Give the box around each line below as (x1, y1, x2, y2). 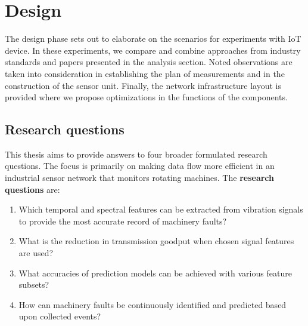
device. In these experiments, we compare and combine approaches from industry (5, 44, 301, 56)
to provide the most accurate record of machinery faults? (18, 214, 227, 227)
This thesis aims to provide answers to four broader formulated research (5, 147, 267, 160)
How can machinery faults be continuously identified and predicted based (18, 298, 287, 310)
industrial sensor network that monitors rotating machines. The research (5, 171, 275, 184)
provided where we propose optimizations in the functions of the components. (5, 91, 288, 103)
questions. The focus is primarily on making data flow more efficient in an (5, 159, 275, 172)
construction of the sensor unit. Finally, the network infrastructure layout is (5, 79, 282, 91)
